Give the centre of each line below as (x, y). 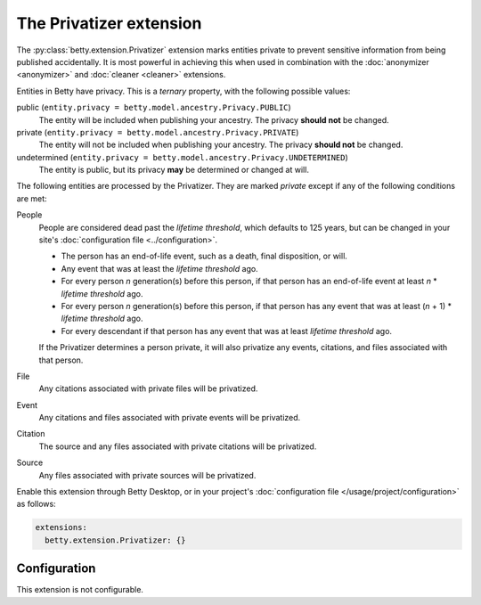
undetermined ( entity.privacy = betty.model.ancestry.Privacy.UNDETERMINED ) (183, 157)
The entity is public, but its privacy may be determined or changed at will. (174, 170)
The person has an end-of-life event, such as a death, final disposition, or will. (204, 256)
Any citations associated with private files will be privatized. (148, 388)
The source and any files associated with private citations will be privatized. (178, 446)
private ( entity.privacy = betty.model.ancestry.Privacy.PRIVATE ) (158, 132)
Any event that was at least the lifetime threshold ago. (159, 268)
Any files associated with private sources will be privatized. (147, 475)
